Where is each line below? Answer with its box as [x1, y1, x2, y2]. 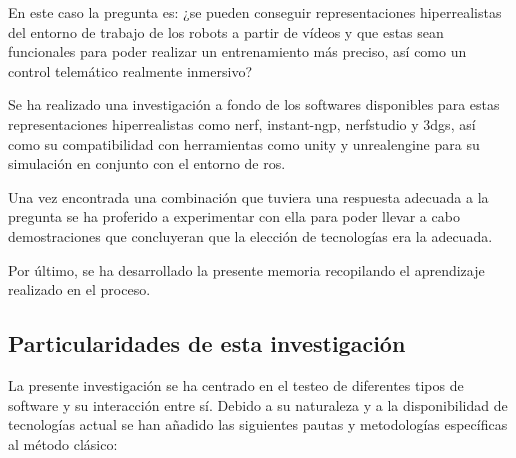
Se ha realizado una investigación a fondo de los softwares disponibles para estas [8, 94, 500, 115]
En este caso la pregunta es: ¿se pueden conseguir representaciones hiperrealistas [8, 2, 502, 22]
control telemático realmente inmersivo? [8, 60, 252, 81]
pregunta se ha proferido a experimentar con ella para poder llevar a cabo [8, 206, 460, 227]
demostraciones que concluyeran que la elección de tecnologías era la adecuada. [8, 225, 493, 246]
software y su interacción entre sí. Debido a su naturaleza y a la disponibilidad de [8, 394, 508, 415]
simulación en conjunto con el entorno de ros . [8, 153, 286, 174]
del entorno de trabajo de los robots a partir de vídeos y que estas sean [8, 21, 444, 42]
